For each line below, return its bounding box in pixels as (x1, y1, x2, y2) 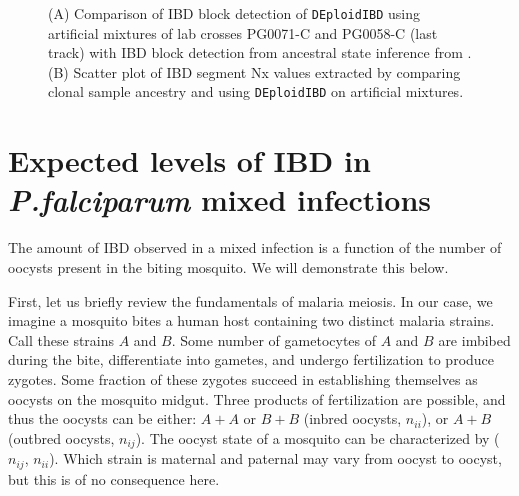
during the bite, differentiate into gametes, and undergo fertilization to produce (8, 349, 495, 370)
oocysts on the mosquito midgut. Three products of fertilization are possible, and (8, 388, 506, 409)
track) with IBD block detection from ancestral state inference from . (48, 42, 472, 63)
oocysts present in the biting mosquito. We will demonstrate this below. (8, 257, 449, 277)
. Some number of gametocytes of (171, 329, 377, 350)
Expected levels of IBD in (8, 140, 371, 181)
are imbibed (438, 329, 511, 350)
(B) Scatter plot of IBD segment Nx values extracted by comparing (48, 61, 461, 82)
